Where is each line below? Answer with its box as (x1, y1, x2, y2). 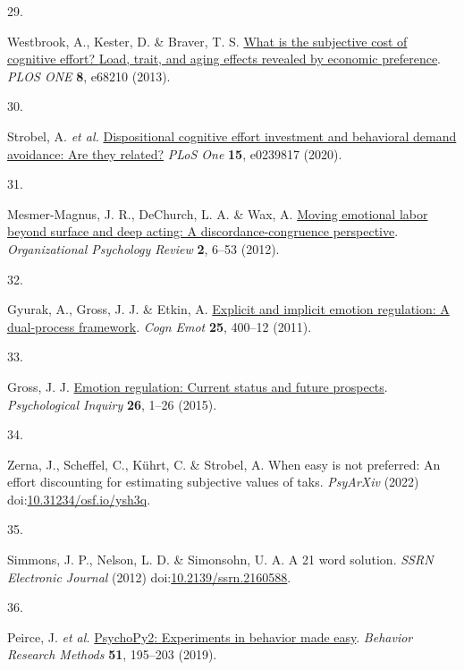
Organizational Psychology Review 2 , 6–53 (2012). (7, 239, 280, 258)
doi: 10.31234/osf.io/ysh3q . (7, 489, 151, 508)
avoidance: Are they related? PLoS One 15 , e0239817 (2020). (7, 144, 342, 163)
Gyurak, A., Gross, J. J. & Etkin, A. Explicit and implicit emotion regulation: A (7, 300, 450, 318)
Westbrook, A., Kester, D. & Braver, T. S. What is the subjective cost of (7, 31, 408, 50)
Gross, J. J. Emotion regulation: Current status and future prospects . (7, 377, 388, 395)
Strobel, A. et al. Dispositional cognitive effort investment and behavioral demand (7, 126, 457, 145)
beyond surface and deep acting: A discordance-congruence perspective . (7, 222, 399, 241)
